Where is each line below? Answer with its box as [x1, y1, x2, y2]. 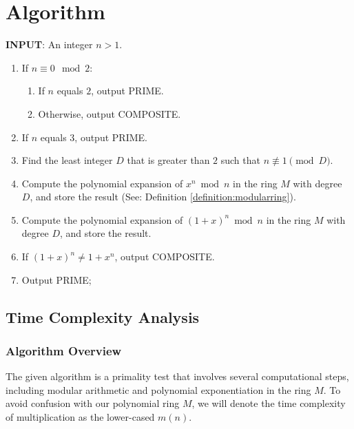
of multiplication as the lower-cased [6, 410, 155, 424]
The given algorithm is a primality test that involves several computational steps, [6, 369, 349, 384]
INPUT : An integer [6, 37, 93, 52]
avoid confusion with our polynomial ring [6, 396, 180, 410]
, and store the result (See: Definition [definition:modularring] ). [30, 189, 296, 204]
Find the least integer [21, 153, 113, 167]
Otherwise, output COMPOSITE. [38, 106, 181, 121]
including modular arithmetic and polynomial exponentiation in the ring [6, 382, 311, 397]
